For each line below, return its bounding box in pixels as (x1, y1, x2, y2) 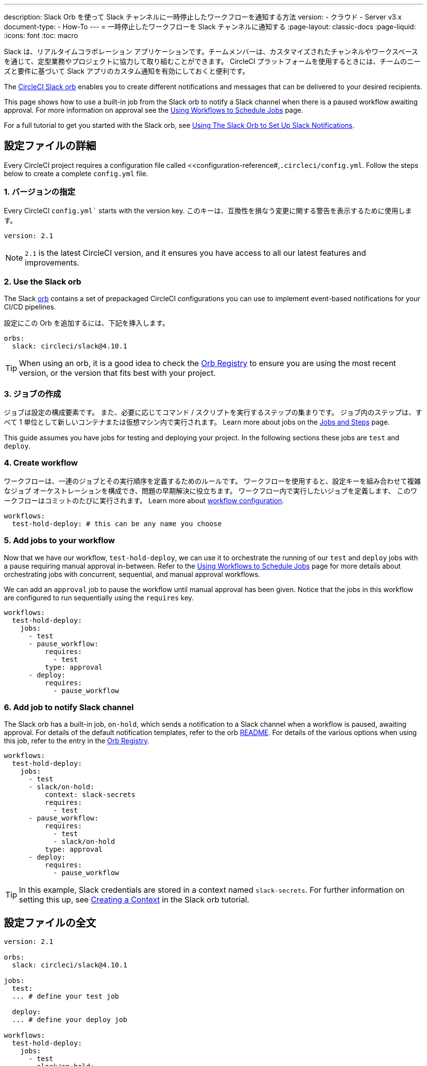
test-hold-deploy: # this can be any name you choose (12, 519, 222, 528)
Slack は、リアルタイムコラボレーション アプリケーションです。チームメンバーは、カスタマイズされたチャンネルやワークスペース (4, 47, 419, 56)
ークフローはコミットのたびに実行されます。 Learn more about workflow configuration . (4, 496, 284, 505)
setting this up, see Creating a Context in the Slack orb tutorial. (19, 895, 250, 905)
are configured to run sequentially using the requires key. (4, 593, 194, 602)
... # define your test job (12, 992, 119, 1001)
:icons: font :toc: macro (4, 31, 78, 40)
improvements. (25, 257, 79, 267)
